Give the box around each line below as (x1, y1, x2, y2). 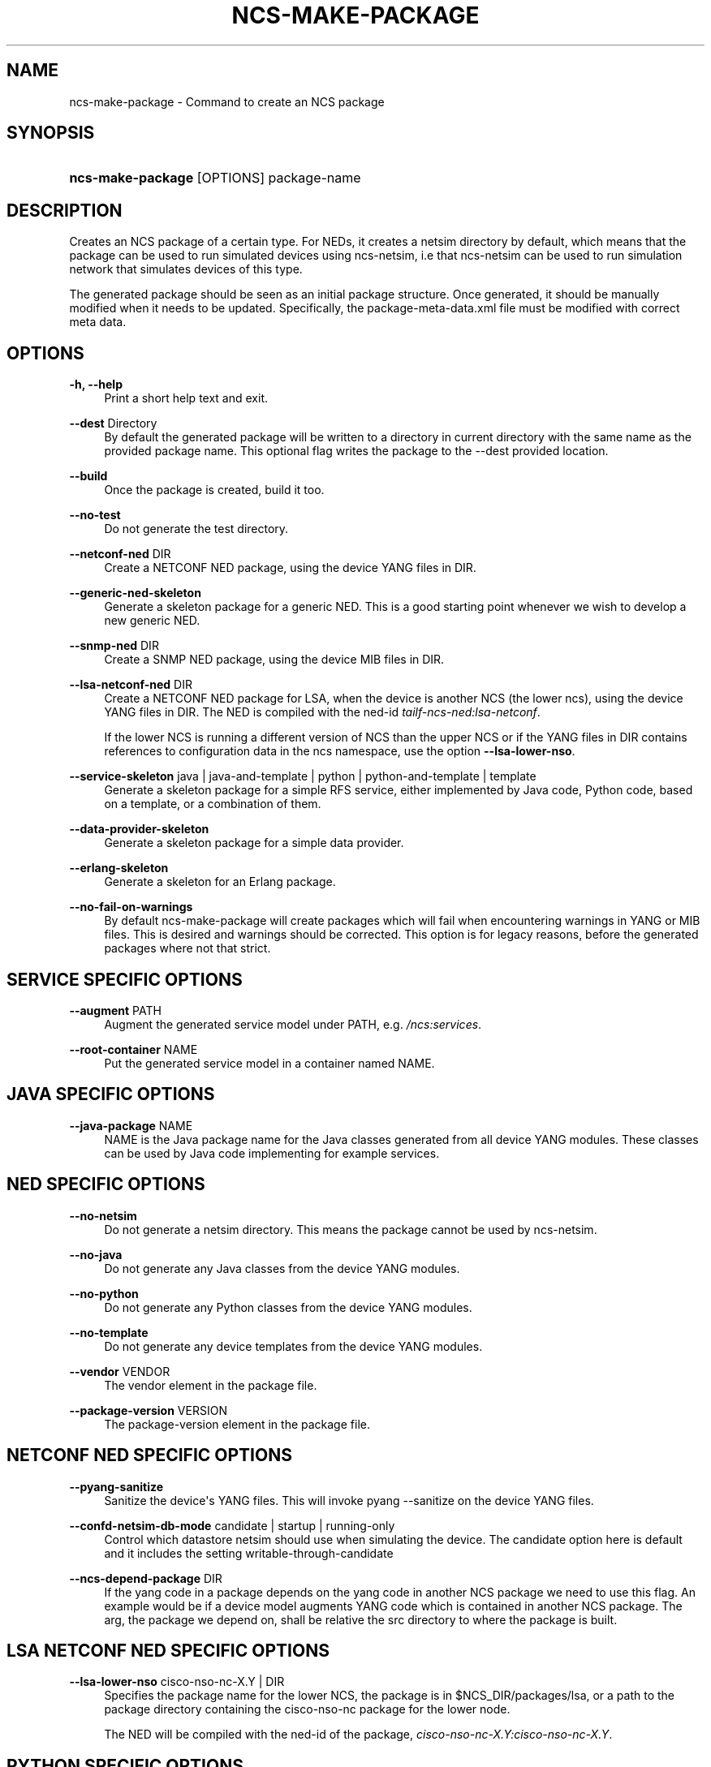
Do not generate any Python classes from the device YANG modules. (104, 1300, 472, 1314)
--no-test (69, 508, 121, 522)
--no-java (69, 1247, 123, 1262)
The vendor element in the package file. (104, 1378, 317, 1392)
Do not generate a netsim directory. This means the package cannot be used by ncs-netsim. (104, 1222, 597, 1236)
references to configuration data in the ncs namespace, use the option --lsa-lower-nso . (104, 744, 575, 759)
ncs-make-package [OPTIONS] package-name (69, 170, 361, 187)
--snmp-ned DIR (69, 638, 159, 653)
